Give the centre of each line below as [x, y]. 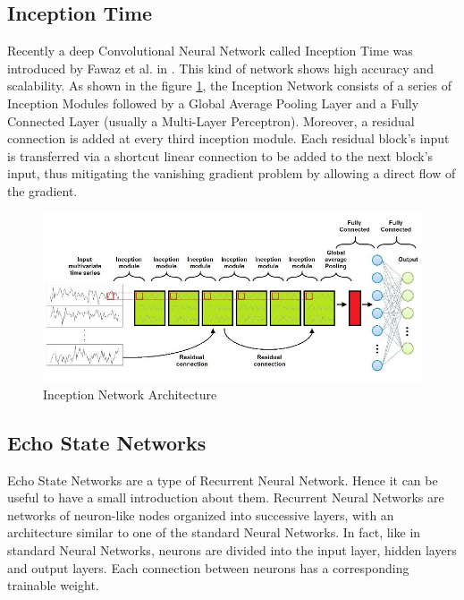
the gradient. [42, 190]
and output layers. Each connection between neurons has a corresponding [208, 567]
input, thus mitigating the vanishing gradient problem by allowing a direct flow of [232, 173]
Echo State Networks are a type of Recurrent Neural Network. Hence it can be [223, 480]
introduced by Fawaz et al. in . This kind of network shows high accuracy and [220, 68]
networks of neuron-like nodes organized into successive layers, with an [201, 514]
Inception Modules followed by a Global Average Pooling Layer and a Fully [213, 103]
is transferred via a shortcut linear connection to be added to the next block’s [220, 155]
